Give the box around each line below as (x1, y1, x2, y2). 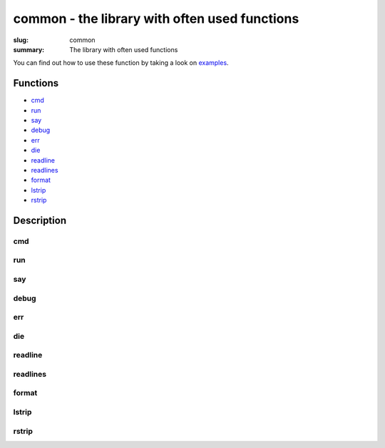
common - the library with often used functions (13, 11, 299, 26)
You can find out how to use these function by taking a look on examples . (13, 58, 229, 67)
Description (13, 214, 67, 226)
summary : (13, 45, 45, 54)
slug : (13, 36, 29, 44)
